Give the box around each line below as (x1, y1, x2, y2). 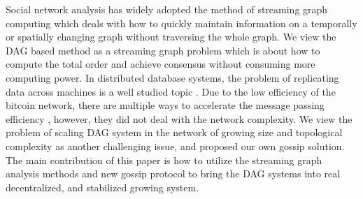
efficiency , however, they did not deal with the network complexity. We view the (6, 111, 353, 126)
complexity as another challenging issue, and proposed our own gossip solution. (6, 138, 345, 153)
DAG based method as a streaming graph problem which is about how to (6, 43, 320, 57)
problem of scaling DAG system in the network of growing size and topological (6, 125, 343, 140)
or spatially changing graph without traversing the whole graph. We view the (6, 29, 336, 44)
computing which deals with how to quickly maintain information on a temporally (6, 15, 357, 30)
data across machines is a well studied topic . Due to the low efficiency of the (6, 84, 336, 98)
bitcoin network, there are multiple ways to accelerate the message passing (6, 98, 325, 112)
